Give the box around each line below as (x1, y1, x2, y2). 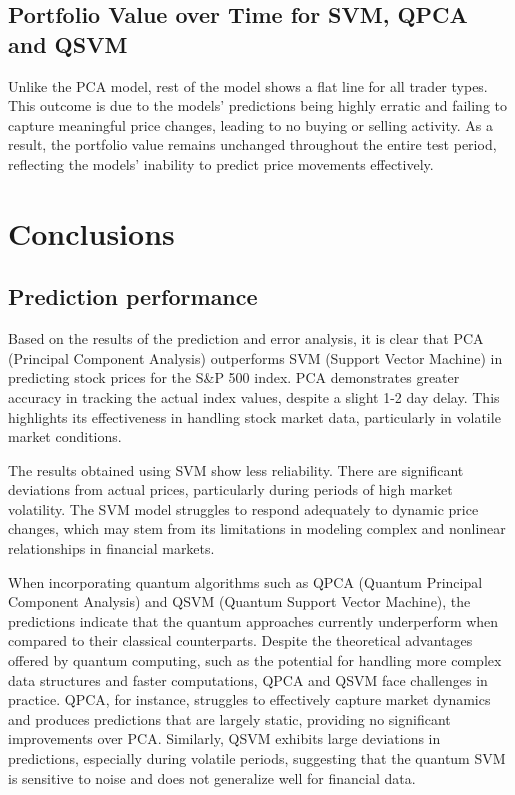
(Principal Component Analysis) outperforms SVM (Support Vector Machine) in (8, 347, 503, 368)
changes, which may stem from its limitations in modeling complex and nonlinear (8, 518, 506, 539)
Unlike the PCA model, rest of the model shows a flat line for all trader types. (8, 75, 488, 96)
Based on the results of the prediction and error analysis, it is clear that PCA (8, 328, 484, 349)
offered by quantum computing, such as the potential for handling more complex (8, 650, 502, 671)
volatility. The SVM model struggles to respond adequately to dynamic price (8, 498, 479, 519)
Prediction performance (8, 281, 258, 312)
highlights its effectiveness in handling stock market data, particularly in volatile (8, 406, 501, 427)
